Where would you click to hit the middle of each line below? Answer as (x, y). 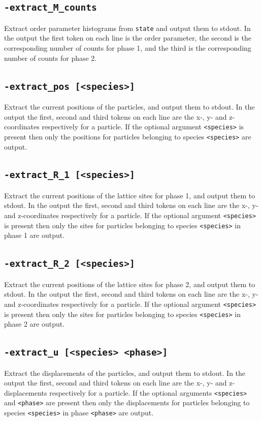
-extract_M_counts (51, 8)
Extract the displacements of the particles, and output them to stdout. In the (125, 373)
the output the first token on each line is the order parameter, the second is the (128, 38)
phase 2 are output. (35, 324)
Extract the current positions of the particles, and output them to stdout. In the (129, 107)
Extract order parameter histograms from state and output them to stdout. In (127, 28)
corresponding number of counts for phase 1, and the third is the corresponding (128, 48)
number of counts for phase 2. (51, 58)
